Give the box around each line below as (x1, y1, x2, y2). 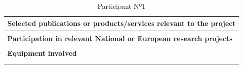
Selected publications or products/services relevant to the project (7, 18, 236, 28)
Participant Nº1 (97, 1, 146, 11)
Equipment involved (7, 47, 77, 58)
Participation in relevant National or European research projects (7, 33, 233, 43)
